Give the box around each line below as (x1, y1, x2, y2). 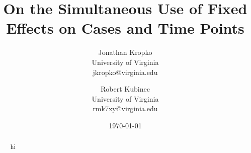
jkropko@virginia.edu (93, 66, 158, 77)
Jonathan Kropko (98, 47, 152, 57)
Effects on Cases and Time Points (6, 18, 244, 38)
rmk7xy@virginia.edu (93, 103, 158, 114)
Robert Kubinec (101, 84, 150, 94)
